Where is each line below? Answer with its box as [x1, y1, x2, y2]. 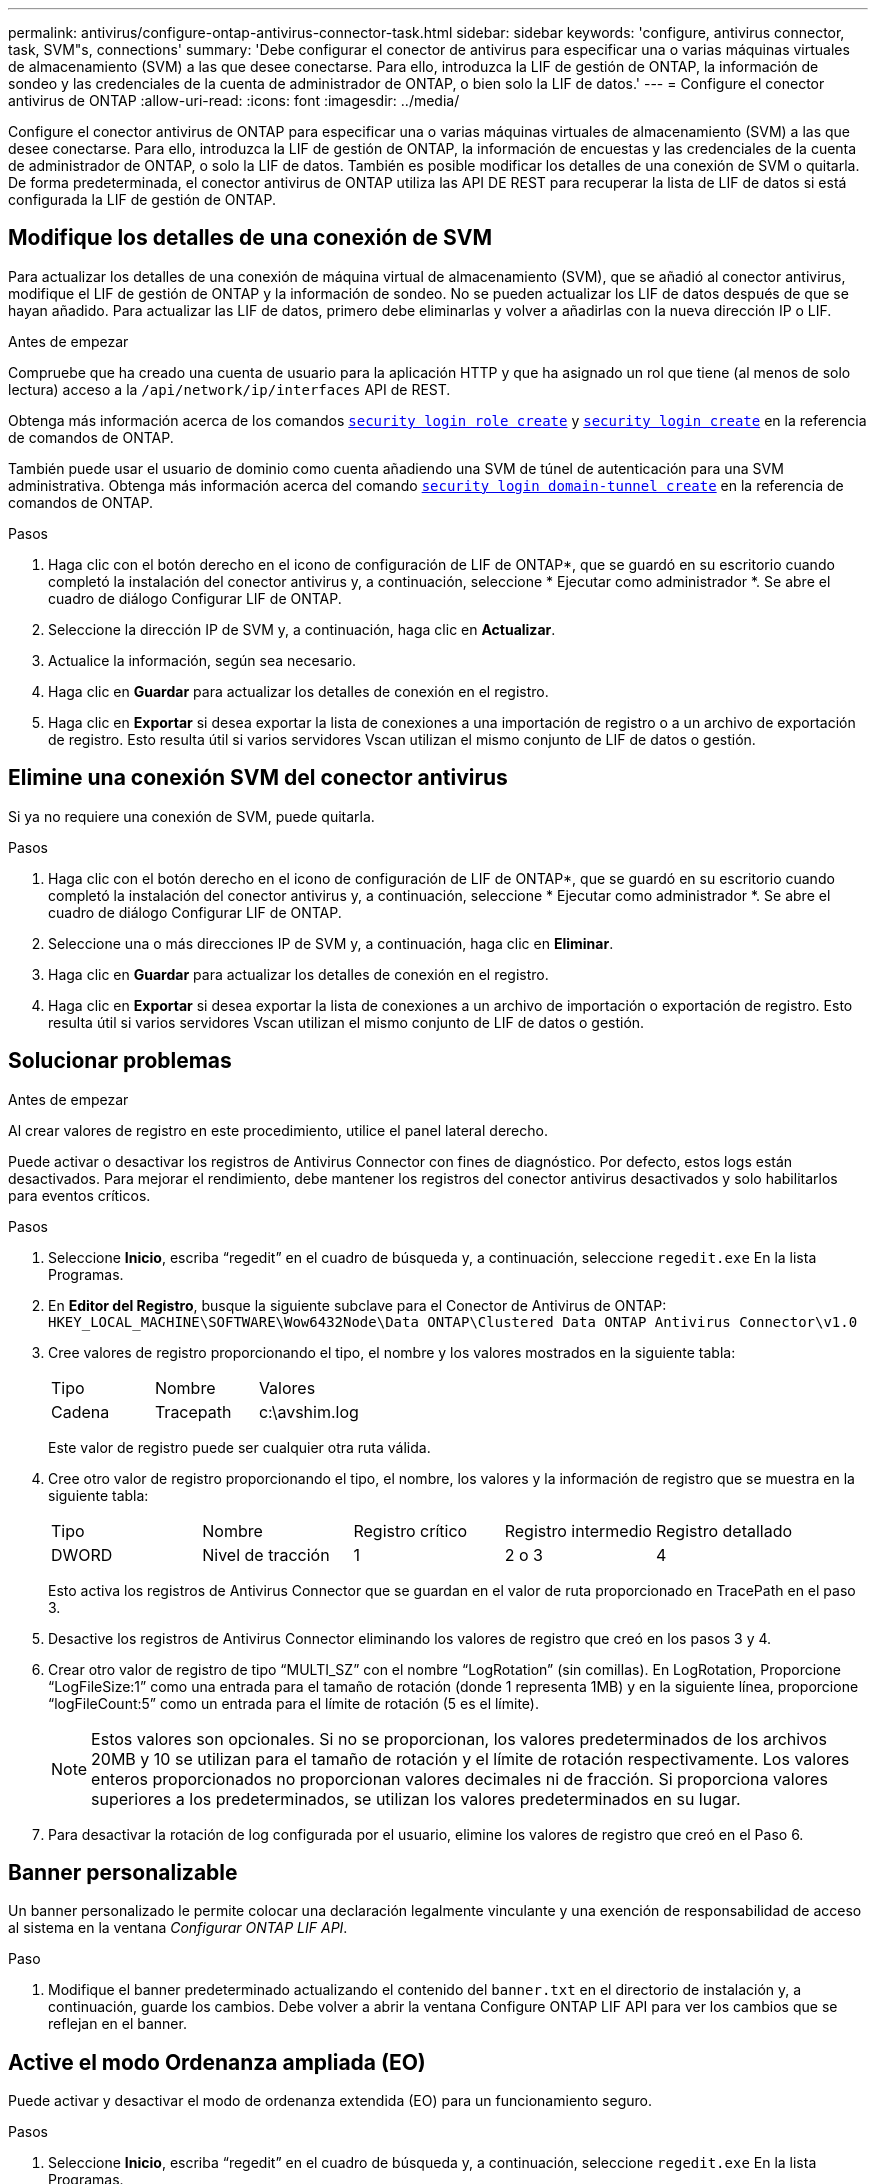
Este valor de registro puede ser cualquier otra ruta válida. [48, 1438, 431, 1456]
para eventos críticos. [8, 1186, 151, 1204]
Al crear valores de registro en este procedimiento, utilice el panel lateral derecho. [8, 1121, 548, 1139]
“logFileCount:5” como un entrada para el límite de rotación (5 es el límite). [48, 1694, 539, 1712]
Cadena [51, 1401, 110, 1422]
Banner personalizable [8, 1859, 238, 1885]
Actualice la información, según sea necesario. [48, 651, 357, 669]
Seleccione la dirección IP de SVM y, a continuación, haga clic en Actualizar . [48, 620, 556, 638]
